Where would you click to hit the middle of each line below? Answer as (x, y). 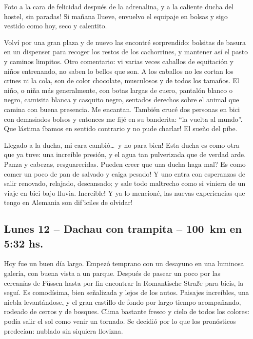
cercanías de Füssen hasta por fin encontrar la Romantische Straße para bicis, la (124, 282)
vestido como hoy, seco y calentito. (56, 26)
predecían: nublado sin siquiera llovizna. (64, 330)
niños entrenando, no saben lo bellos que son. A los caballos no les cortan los (119, 71)
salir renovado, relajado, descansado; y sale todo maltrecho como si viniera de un (125, 183)
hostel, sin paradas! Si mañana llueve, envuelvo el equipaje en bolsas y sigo (116, 16)
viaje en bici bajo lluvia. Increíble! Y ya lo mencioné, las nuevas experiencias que (125, 192)
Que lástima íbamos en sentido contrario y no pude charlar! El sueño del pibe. (121, 128)
